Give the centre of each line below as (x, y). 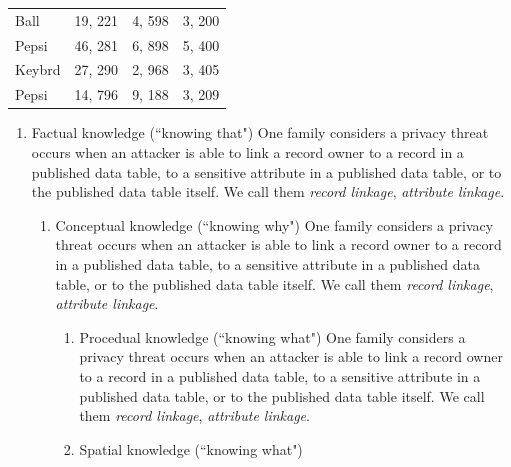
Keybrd (38, 69)
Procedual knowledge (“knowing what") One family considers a (272, 336)
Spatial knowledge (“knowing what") (191, 448)
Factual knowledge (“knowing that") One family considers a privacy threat (260, 132)
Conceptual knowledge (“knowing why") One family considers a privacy (274, 224)
